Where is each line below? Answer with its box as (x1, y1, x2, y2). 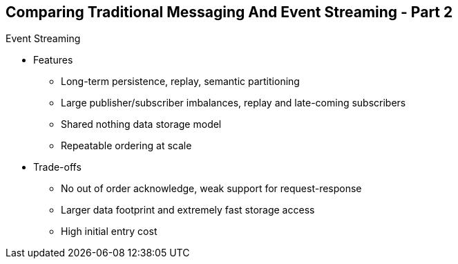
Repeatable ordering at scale (61, 140, 192, 152)
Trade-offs (33, 161, 82, 173)
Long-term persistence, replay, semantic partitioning (61, 75, 300, 88)
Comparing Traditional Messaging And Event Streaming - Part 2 (6, 3, 453, 21)
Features (33, 54, 73, 66)
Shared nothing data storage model (61, 118, 222, 131)
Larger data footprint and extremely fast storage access (61, 204, 315, 216)
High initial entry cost (61, 225, 158, 238)
